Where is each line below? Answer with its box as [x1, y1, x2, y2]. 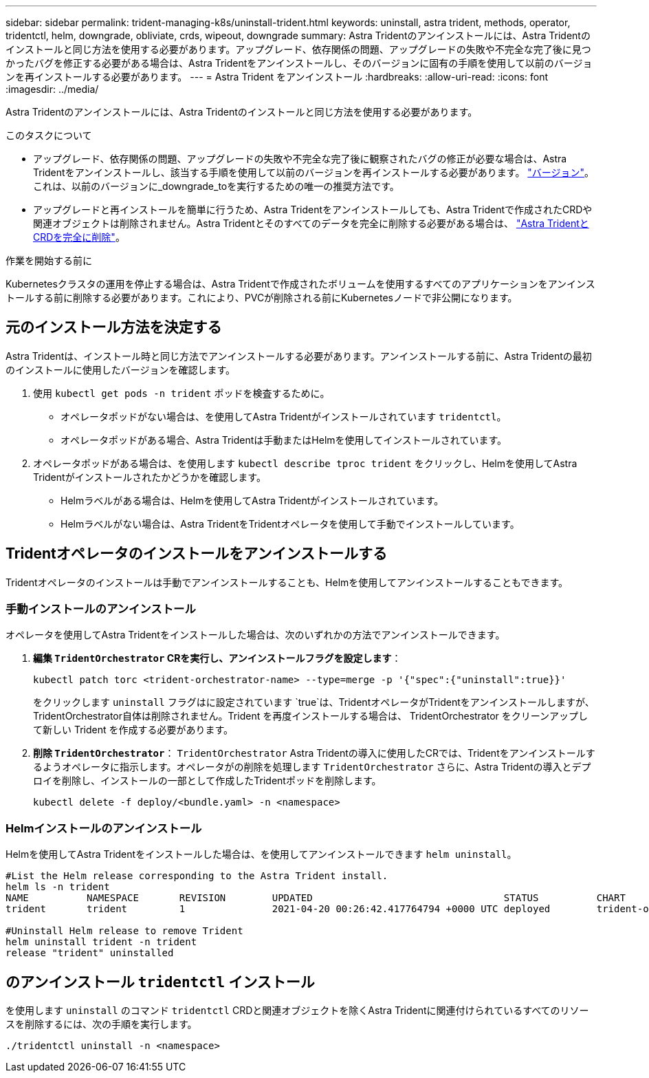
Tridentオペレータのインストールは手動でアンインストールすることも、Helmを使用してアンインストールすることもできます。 [5, 576, 569, 588]
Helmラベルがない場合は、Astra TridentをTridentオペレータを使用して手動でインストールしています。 [60, 517, 520, 530]
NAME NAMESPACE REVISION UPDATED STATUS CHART [5, 892, 626, 904]
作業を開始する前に [5, 255, 92, 266]
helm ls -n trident [5, 881, 110, 893]
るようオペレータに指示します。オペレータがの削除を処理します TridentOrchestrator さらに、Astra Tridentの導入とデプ [33, 761, 591, 773]
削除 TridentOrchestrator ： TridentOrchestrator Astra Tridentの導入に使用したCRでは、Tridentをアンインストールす [33, 747, 595, 759]
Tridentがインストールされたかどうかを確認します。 [33, 471, 266, 483]
